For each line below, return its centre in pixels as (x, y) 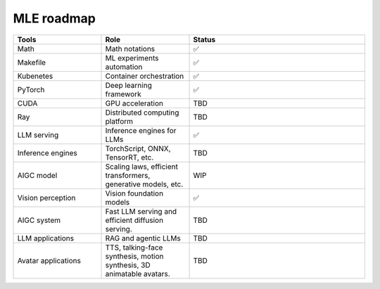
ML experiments (132, 58)
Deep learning (129, 85)
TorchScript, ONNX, (138, 148)
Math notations (130, 49)
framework (123, 94)
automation (124, 67)
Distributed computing (142, 113)
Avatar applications (49, 260)
